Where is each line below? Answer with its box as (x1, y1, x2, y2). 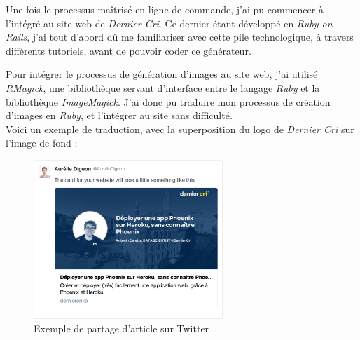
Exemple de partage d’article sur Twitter (34, 321, 209, 336)
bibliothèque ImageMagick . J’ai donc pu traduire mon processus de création (6, 94, 331, 109)
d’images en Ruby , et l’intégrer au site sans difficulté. (6, 108, 233, 123)
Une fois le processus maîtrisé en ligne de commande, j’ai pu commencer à (6, 2, 324, 16)
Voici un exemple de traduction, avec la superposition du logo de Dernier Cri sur (6, 121, 354, 136)
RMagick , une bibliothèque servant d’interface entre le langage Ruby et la (6, 80, 320, 95)
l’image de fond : (6, 135, 78, 150)
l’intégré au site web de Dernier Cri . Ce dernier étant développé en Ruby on (6, 15, 333, 30)
